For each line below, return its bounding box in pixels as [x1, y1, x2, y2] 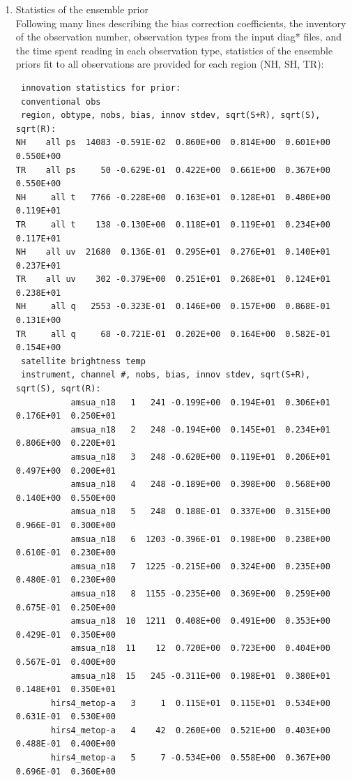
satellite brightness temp [20, 356, 146, 366]
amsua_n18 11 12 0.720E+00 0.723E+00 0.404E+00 [70, 643, 330, 654]
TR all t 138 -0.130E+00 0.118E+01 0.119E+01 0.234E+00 [15, 219, 330, 230]
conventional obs [20, 96, 101, 107]
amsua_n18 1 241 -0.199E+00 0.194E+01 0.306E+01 [70, 397, 330, 407]
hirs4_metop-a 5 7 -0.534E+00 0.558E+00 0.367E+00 [50, 753, 330, 763]
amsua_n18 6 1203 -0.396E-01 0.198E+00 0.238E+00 [70, 534, 330, 544]
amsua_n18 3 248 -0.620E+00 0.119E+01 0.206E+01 [70, 452, 330, 462]
